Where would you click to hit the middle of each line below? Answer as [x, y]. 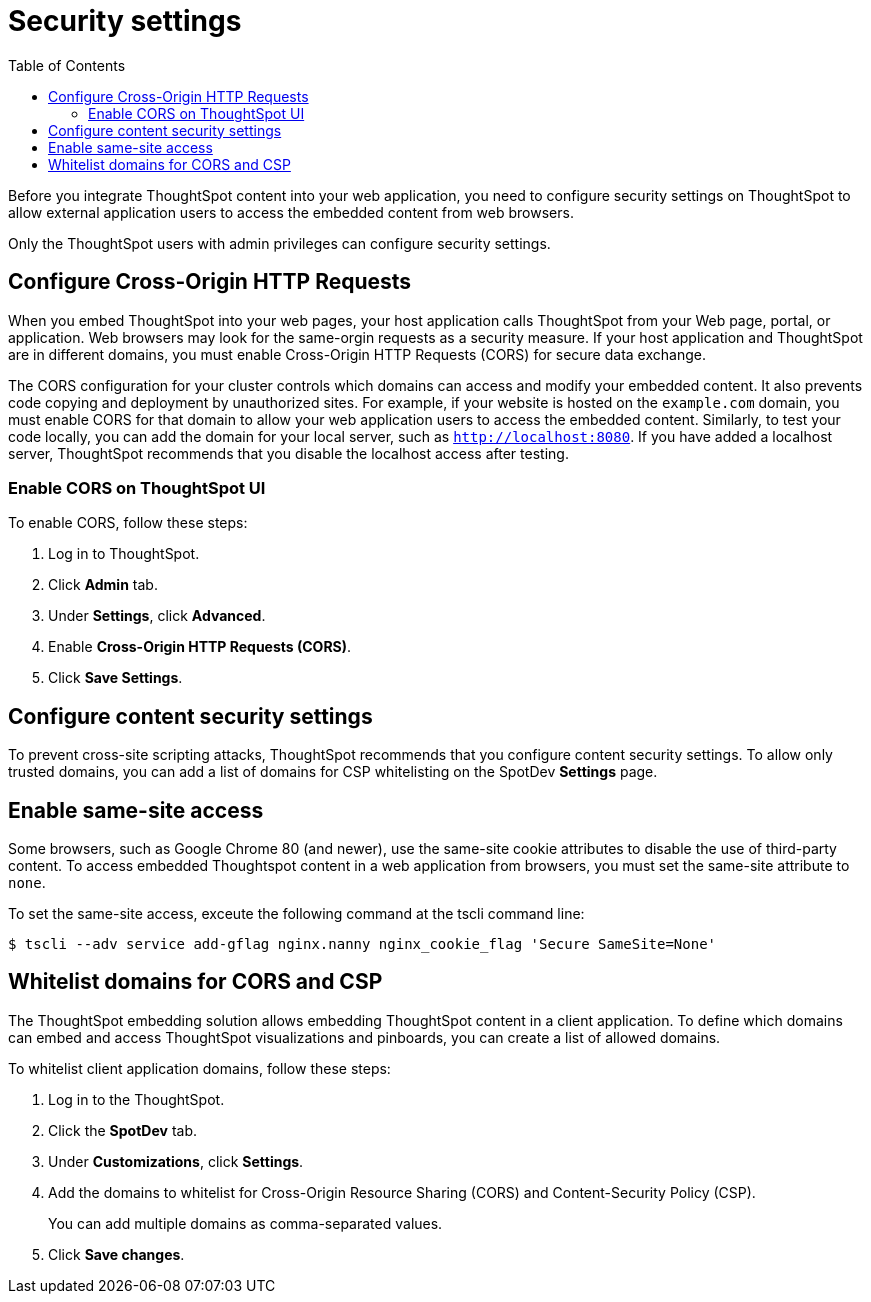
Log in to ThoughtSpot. [124, 554]
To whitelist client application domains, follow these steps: [199, 1068]
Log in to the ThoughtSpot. [136, 1099]
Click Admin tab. [103, 585]
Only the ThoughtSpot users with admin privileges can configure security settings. [279, 243]
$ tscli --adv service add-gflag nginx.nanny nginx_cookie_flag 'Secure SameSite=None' [362, 944]
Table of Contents [67, 65]
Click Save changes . [116, 1254]
